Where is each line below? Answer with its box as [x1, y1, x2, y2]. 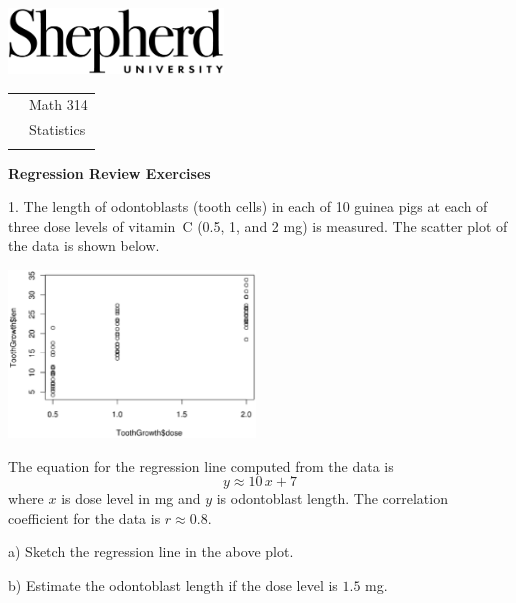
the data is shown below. [8, 235, 160, 256]
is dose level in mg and [61, 488, 201, 509]
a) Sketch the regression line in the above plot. [8, 541, 294, 562]
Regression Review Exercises [8, 162, 211, 183]
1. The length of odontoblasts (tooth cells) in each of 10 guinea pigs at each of [8, 196, 488, 217]
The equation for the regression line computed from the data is [8, 455, 394, 476]
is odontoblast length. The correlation [216, 488, 448, 509]
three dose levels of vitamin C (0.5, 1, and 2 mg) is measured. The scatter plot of [8, 215, 508, 236]
